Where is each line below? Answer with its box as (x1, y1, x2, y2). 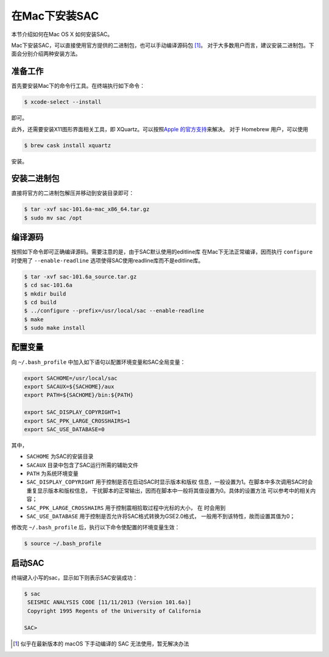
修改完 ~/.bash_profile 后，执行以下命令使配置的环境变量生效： (11, 524, 180, 531)
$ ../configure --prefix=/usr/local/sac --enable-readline (24, 307, 204, 314)
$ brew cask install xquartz (24, 142, 111, 149)
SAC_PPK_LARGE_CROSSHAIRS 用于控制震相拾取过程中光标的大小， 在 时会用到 (26, 504, 226, 511)
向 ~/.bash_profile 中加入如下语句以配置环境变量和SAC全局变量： (11, 358, 186, 366)
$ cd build (24, 299, 57, 305)
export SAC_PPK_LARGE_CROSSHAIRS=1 (24, 417, 130, 424)
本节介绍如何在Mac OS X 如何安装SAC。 (11, 31, 113, 38)
